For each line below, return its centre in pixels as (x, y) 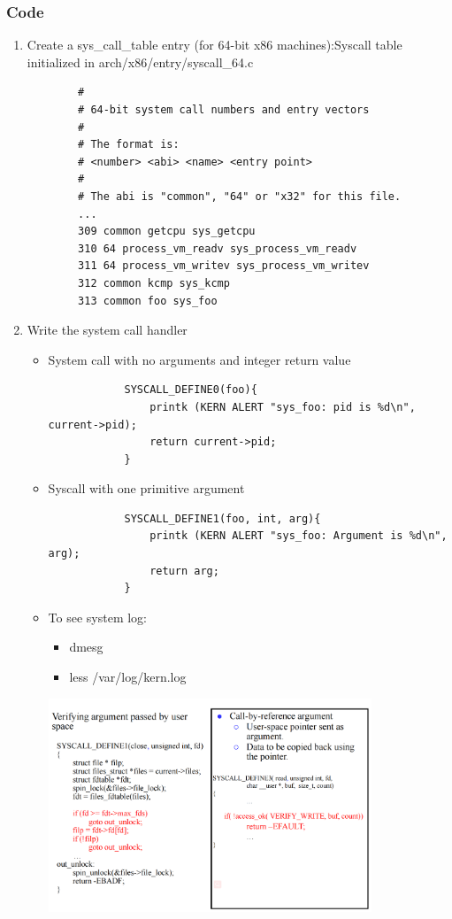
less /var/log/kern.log (128, 677)
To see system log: (98, 617)
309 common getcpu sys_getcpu (167, 232)
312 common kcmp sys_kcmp (154, 283)
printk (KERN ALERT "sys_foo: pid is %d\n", (283, 407)
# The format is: (129, 145)
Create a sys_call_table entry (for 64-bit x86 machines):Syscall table (215, 45)
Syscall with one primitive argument (146, 488)
